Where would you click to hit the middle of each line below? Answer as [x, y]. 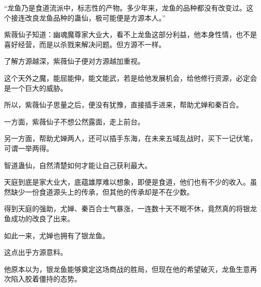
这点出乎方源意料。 [36, 252]
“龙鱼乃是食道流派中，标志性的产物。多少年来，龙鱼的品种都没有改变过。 [125, 8]
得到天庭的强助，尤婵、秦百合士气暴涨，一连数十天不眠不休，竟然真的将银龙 [130, 208]
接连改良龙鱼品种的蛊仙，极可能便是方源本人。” [88, 17]
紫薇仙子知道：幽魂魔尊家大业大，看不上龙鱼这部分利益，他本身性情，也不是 [130, 34]
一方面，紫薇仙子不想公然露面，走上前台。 [74, 121]
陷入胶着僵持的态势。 [46, 279]
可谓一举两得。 [29, 148]
